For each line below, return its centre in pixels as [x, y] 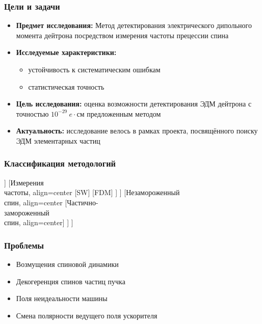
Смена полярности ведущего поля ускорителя [87, 315]
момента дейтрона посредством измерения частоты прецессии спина [122, 35]
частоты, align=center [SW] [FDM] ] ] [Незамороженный [92, 192]
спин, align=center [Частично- [51, 202]
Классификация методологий [60, 163]
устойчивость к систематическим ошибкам [94, 69]
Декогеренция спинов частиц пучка [71, 281]
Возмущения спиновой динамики [67, 264]
